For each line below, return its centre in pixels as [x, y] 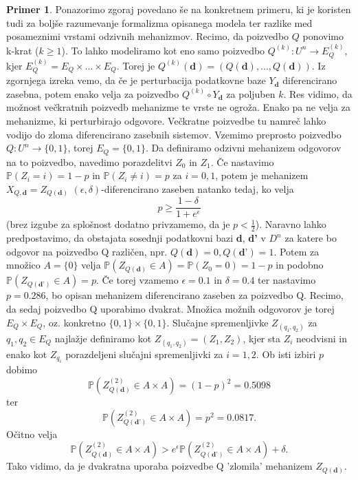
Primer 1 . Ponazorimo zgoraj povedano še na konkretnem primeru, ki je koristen [179, 9]
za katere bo [311, 238]
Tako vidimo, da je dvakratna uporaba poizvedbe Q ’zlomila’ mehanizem [159, 466]
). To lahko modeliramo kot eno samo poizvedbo [163, 50]
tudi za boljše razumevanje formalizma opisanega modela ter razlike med [159, 22]
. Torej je [136, 65]
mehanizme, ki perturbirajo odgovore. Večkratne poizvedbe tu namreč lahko [166, 121]
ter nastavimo [287, 280]
